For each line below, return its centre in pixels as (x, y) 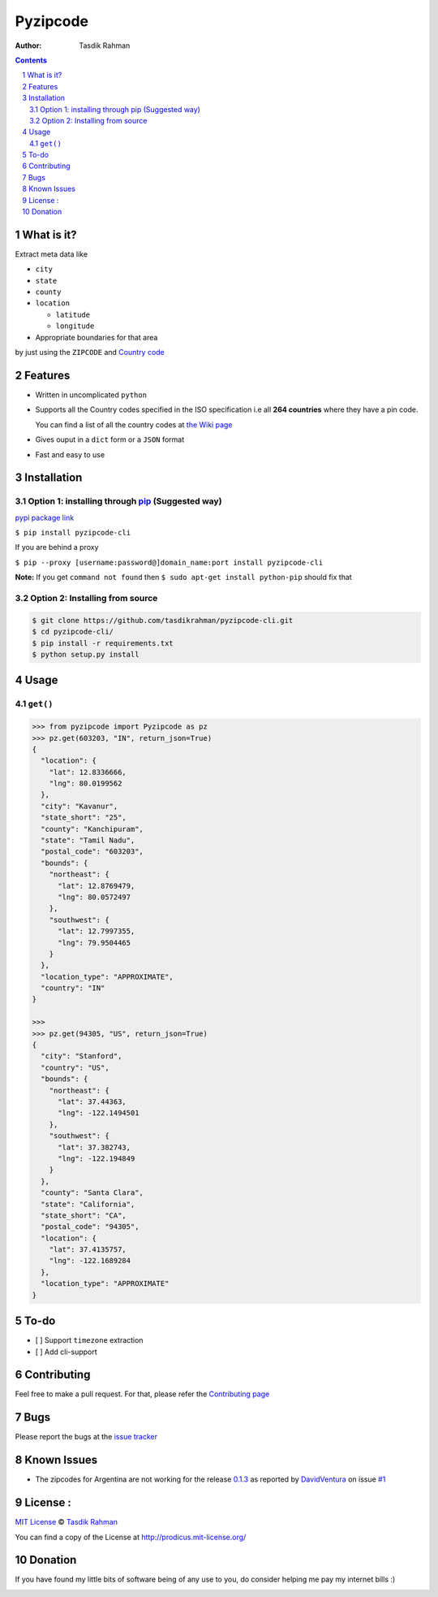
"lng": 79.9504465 (94, 943)
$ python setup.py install (86, 654)
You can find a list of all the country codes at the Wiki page (134, 424)
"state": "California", (88, 1204)
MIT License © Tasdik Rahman (66, 1522)
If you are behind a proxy (57, 547)
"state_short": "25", (84, 818)
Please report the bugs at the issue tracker (86, 1437)
